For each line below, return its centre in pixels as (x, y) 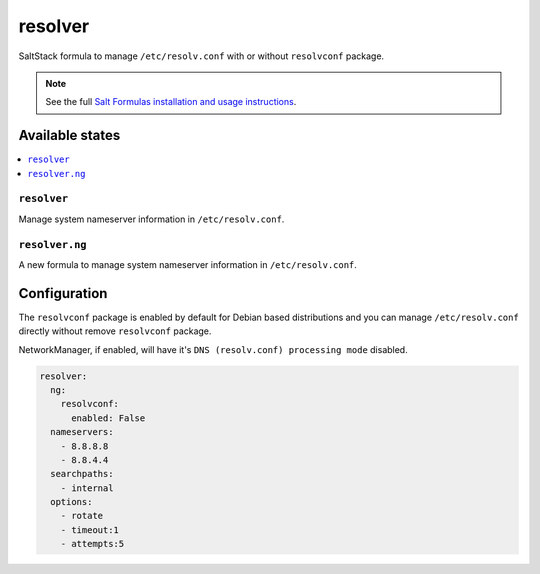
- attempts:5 (92, 544)
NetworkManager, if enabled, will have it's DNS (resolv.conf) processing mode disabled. (213, 349)
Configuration (63, 293)
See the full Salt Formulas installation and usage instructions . (171, 102)
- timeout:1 (90, 529)
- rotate (82, 516)
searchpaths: (82, 474)
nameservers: (82, 432)
